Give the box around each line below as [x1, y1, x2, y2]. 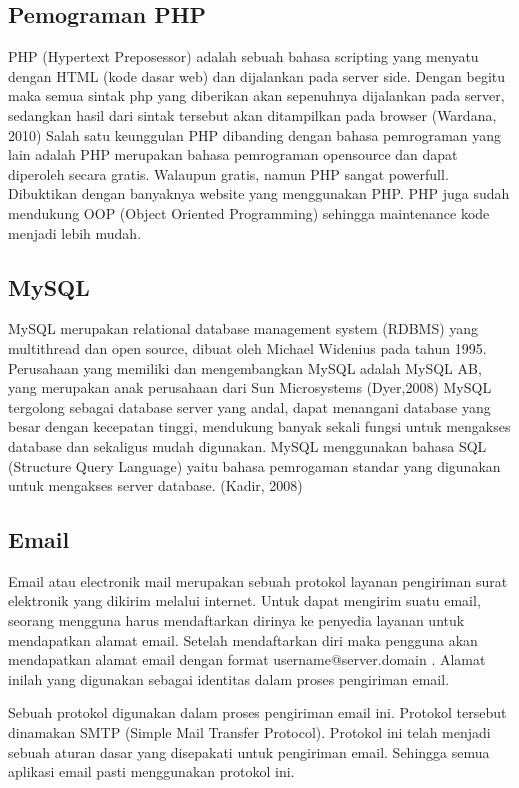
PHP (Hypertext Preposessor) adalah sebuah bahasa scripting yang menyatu [8, 46, 479, 67]
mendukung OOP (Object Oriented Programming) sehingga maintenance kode [8, 202, 490, 223]
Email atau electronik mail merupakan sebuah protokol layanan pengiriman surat [8, 570, 508, 591]
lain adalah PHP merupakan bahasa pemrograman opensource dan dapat [8, 144, 458, 165]
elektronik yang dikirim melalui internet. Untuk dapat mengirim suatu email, [8, 590, 481, 611]
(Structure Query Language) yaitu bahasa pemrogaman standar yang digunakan [8, 455, 501, 476]
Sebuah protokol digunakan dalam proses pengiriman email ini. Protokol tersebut [8, 702, 507, 723]
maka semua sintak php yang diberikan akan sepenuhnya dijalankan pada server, [8, 85, 505, 106]
